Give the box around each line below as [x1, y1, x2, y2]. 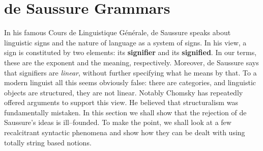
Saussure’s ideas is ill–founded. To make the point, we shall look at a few [4, 117, 231, 128]
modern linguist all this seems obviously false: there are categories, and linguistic [4, 77, 256, 88]
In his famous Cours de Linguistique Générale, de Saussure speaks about [4, 27, 231, 38]
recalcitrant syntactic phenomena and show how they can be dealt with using [4, 127, 245, 138]
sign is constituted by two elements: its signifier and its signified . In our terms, [4, 47, 257, 58]
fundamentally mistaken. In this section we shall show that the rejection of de [4, 107, 247, 117]
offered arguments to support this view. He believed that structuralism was [4, 97, 238, 108]
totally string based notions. [4, 137, 92, 147]
